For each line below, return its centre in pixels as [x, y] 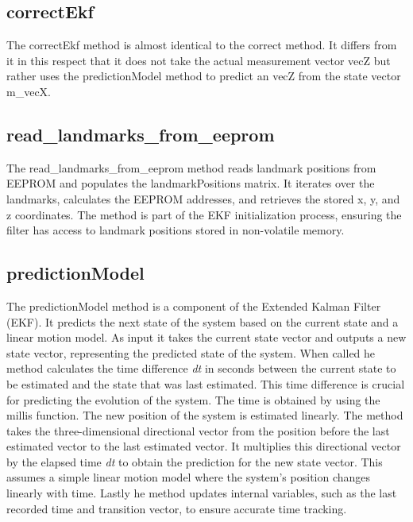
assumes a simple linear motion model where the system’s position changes [189, 477]
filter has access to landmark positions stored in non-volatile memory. [176, 230]
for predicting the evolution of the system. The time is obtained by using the [193, 399]
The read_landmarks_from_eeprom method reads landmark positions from [191, 167]
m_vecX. [29, 91]
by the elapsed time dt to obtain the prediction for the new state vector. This [195, 461]
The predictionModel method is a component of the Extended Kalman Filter [194, 305]
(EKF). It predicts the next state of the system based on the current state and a [203, 321]
